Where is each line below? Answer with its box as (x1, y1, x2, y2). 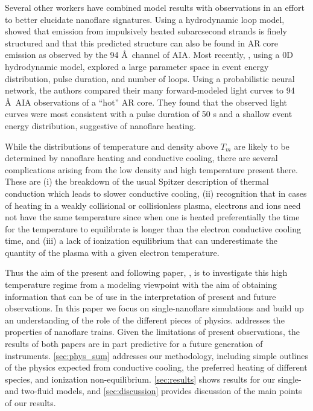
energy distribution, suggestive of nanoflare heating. (5, 119, 196, 132)
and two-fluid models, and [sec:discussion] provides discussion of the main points (5, 384, 302, 397)
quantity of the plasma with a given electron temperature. (5, 246, 220, 258)
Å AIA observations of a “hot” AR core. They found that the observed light (5, 95, 287, 108)
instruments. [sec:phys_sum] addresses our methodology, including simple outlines (5, 349, 308, 362)
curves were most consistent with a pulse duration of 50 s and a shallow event (5, 107, 292, 120)
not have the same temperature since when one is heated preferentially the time (5, 211, 300, 223)
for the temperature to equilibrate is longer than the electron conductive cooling (5, 222, 302, 235)
